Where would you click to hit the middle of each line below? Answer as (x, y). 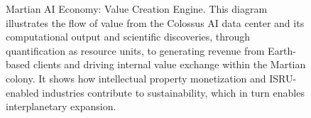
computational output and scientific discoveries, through (128, 37)
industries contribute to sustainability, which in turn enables (173, 92)
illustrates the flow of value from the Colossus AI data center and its (155, 22)
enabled (22, 92)
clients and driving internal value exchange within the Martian (169, 64)
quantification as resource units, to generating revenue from (135, 50)
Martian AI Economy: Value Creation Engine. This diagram (137, 9)
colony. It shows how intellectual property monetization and (136, 78)
